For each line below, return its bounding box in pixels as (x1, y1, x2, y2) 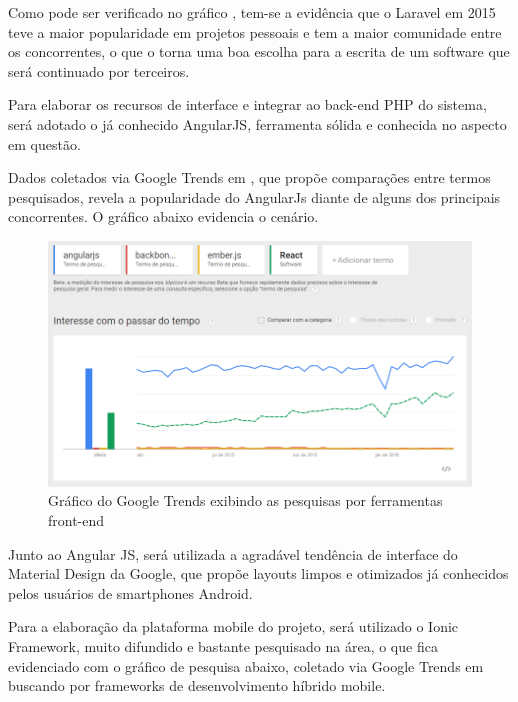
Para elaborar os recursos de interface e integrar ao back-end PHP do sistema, (8, 94, 487, 115)
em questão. (8, 133, 81, 154)
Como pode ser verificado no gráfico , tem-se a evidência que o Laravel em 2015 (8, 2, 496, 22)
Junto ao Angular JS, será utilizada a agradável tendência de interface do (8, 543, 458, 564)
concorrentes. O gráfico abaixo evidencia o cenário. (8, 206, 319, 227)
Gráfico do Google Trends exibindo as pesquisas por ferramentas (48, 490, 443, 511)
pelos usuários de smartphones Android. (8, 582, 253, 603)
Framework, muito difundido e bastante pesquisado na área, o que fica (8, 636, 438, 657)
